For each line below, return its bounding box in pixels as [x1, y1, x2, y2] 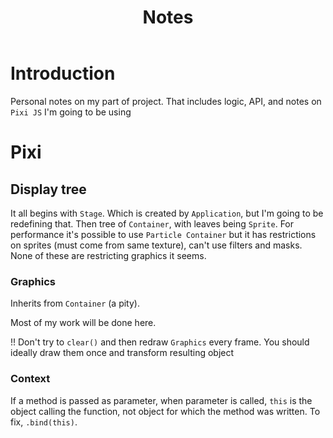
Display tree [10, 181, 87, 198]
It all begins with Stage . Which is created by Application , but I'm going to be [10, 207, 324, 219]
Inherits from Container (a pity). [10, 297, 140, 310]
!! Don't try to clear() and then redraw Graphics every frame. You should [10, 336, 310, 348]
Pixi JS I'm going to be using [10, 106, 132, 118]
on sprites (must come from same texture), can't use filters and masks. [10, 239, 303, 251]
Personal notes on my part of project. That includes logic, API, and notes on [10, 95, 322, 107]
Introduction [10, 62, 116, 85]
